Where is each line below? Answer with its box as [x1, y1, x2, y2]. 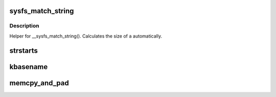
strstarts [9, 46, 38, 55]
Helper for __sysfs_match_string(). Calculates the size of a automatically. [9, 33, 163, 39]
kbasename [9, 62, 48, 71]
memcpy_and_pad [9, 79, 69, 87]
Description [9, 22, 39, 29]
